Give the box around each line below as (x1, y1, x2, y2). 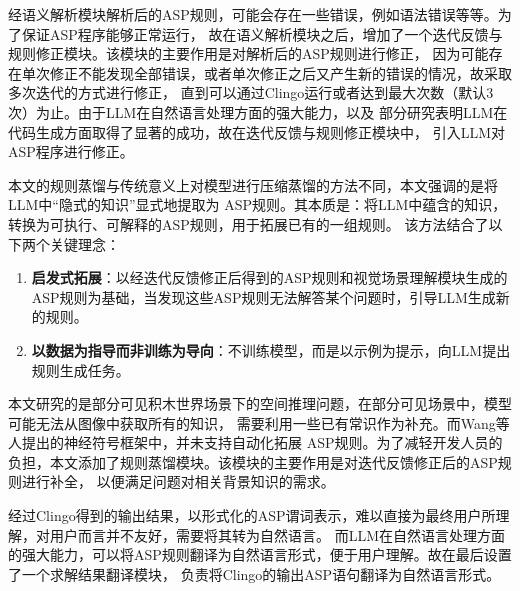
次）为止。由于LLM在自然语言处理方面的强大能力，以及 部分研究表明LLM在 (8, 101, 508, 122)
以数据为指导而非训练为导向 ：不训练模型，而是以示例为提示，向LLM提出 (31, 339, 511, 360)
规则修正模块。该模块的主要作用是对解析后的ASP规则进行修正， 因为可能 (8, 43, 489, 64)
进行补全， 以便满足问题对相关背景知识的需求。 (21, 471, 335, 492)
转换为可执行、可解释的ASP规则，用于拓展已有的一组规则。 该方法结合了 (8, 213, 489, 234)
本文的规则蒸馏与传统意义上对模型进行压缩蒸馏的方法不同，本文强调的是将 (8, 174, 498, 195)
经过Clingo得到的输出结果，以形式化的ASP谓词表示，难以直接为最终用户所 (8, 505, 496, 526)
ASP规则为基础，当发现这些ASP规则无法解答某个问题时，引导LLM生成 (31, 286, 496, 307)
